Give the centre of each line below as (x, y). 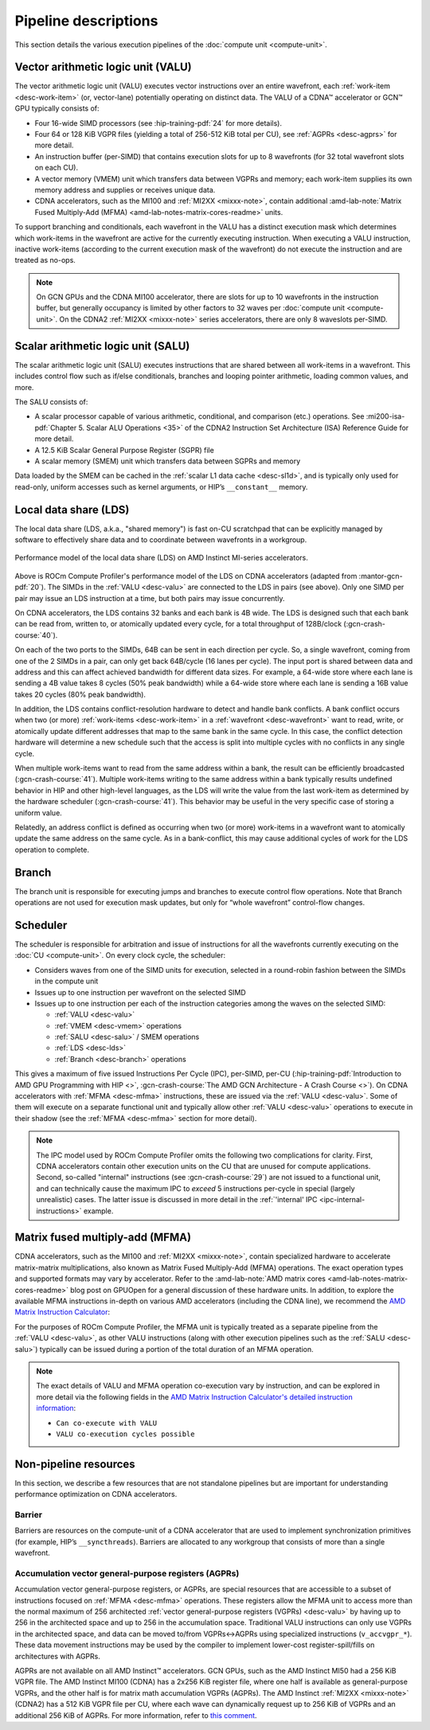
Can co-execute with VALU (107, 1423)
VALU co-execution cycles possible (125, 1434)
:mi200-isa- (385, 416)
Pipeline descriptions (86, 21)
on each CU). (57, 168)
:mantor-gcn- (381, 576)
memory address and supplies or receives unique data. (125, 189)
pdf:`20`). (30, 587)
